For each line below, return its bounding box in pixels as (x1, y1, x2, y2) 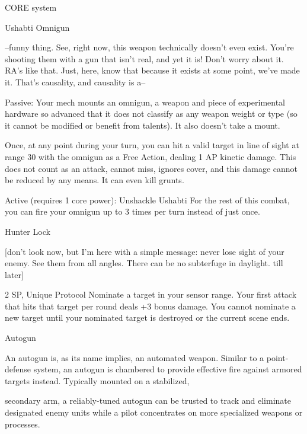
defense (5, 363, 31, 375)
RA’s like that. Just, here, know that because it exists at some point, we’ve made (5, 64, 300, 76)
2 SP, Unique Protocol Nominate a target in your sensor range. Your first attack (5, 288, 297, 301)
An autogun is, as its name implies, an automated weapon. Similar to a (5, 351, 264, 363)
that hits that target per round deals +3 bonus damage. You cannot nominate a (5, 299, 296, 312)
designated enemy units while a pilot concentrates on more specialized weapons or (5, 406, 303, 419)
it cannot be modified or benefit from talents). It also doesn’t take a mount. (5, 119, 280, 131)
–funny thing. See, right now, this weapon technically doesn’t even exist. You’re (5, 41, 294, 53)
